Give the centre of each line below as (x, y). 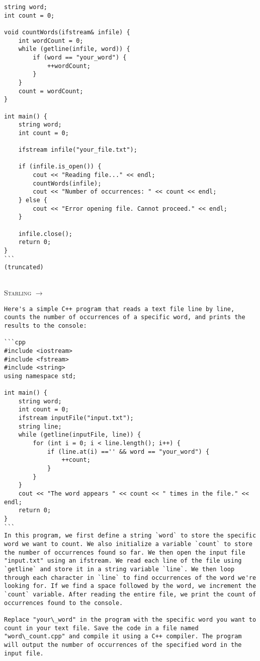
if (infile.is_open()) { (60, 167)
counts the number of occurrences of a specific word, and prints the (125, 317)
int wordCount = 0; (51, 41)
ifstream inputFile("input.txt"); (76, 418)
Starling (18, 292)
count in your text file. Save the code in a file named (101, 628)
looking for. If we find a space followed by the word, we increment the (130, 586)
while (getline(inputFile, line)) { (80, 435)
